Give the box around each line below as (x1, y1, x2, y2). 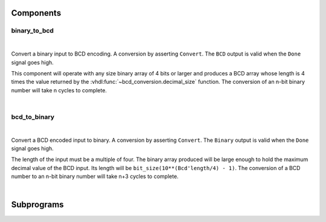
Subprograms (11, 200, 64, 210)
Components (11, 8, 62, 18)
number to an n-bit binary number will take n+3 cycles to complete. (11, 173, 179, 180)
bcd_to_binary (11, 112, 54, 121)
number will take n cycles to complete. (11, 86, 107, 94)
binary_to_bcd (11, 27, 54, 35)
